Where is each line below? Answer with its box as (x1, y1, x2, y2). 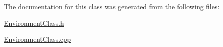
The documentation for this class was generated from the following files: (4, 1, 220, 11)
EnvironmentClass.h (4, 17, 64, 28)
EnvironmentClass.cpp (4, 34, 71, 44)
